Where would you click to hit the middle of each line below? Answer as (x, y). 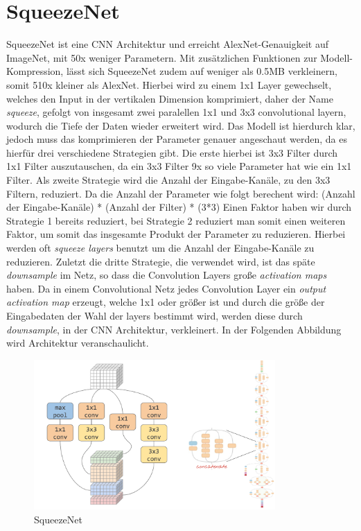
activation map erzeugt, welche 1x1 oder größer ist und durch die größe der (166, 302)
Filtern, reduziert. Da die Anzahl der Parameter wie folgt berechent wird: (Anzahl (181, 193)
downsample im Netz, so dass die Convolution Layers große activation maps (167, 275)
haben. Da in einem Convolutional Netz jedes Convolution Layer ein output (166, 288)
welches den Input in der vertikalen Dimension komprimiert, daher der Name (170, 98)
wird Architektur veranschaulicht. (78, 343)
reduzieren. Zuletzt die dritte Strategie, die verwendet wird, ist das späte (161, 261)
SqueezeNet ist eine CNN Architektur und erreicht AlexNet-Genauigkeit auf (168, 44)
